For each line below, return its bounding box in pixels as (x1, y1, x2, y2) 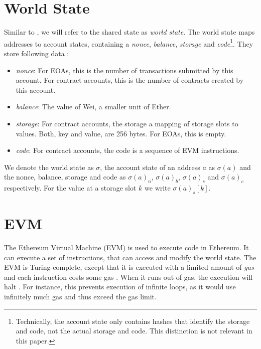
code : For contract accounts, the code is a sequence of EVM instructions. (16, 145, 239, 155)
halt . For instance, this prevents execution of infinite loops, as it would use (4, 281, 236, 292)
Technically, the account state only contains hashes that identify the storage (16, 315, 250, 326)
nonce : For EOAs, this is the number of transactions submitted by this (16, 65, 233, 75)
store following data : (4, 48, 69, 58)
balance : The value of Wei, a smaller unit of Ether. (16, 101, 171, 112)
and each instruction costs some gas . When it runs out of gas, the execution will (4, 271, 253, 282)
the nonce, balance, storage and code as (4, 171, 126, 182)
